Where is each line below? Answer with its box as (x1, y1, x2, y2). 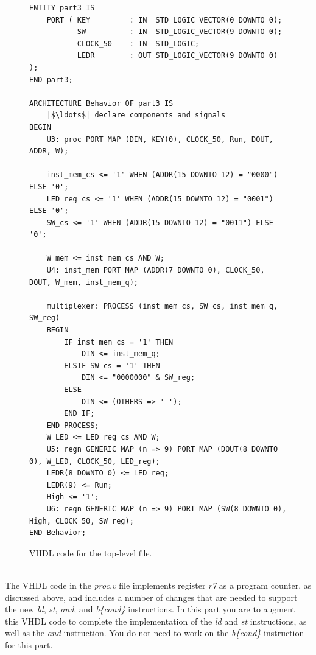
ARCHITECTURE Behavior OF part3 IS (29, 99, 174, 108)
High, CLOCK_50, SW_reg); (29, 516, 134, 525)
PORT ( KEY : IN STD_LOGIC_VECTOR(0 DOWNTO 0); (46, 15, 283, 24)
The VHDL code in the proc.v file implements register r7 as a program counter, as (5, 578, 312, 591)
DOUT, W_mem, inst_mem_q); (29, 278, 138, 287)
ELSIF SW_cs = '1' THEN (64, 361, 160, 370)
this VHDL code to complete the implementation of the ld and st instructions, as (5, 614, 307, 627)
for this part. (5, 638, 53, 651)
